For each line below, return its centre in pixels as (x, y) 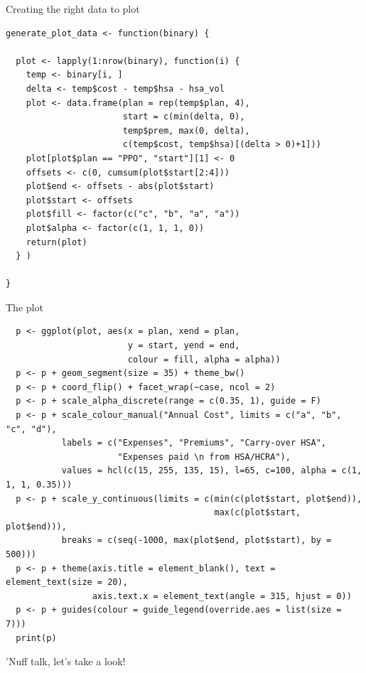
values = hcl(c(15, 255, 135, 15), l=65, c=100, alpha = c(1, (212, 471)
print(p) (36, 638)
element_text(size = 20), (67, 582)
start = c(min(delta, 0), (184, 117)
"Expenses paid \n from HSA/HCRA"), (204, 457)
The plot (25, 307)
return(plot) (56, 242)
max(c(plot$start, (258, 513)
